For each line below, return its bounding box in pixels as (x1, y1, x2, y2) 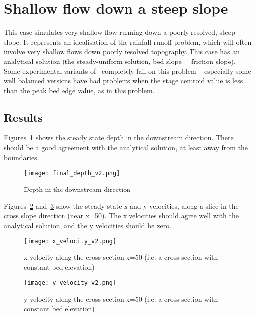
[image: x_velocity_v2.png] (24, 238, 117, 245)
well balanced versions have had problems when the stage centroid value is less (4, 75, 243, 86)
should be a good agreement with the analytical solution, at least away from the (4, 142, 248, 153)
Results (4, 109, 43, 125)
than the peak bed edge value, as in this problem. (4, 85, 155, 95)
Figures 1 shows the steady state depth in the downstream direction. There (4, 132, 234, 143)
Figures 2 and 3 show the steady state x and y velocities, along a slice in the (4, 200, 239, 211)
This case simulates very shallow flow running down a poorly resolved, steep (4, 27, 235, 37)
